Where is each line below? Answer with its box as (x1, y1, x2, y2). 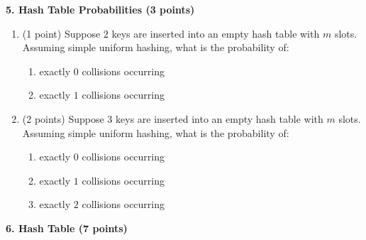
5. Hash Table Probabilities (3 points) (6, 2, 195, 16)
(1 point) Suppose (22, 26, 101, 40)
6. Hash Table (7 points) (6, 220, 128, 235)
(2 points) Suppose (22, 111, 104, 126)
